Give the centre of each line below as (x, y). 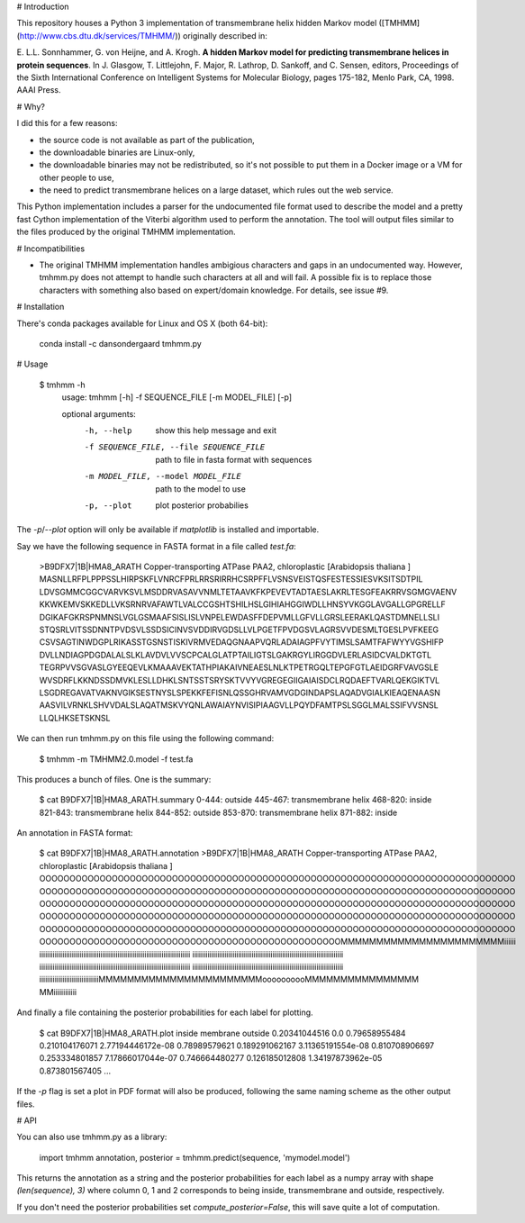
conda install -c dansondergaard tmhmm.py (120, 343)
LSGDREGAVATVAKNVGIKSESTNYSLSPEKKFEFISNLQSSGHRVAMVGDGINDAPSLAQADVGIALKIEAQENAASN (240, 693)
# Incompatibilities (51, 249)
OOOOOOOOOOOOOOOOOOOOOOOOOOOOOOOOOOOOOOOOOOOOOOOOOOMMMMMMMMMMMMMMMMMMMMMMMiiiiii (278, 942)
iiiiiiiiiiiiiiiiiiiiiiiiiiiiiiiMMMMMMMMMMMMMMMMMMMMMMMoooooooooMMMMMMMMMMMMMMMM (229, 979)
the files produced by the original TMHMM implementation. (126, 232)
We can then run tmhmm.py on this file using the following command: (145, 738)
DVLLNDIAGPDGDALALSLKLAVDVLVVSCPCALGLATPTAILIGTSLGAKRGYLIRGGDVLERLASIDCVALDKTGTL (235, 655)
